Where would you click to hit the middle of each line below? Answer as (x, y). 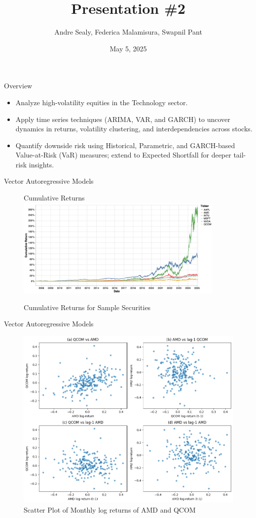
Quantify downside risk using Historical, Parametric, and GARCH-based (125, 145)
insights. (41, 164)
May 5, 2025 (128, 48)
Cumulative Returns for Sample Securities (87, 307)
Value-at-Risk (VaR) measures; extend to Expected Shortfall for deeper (123, 155)
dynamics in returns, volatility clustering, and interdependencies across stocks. (134, 129)
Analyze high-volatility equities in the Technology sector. (102, 102)
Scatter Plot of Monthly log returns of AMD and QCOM (110, 510)
